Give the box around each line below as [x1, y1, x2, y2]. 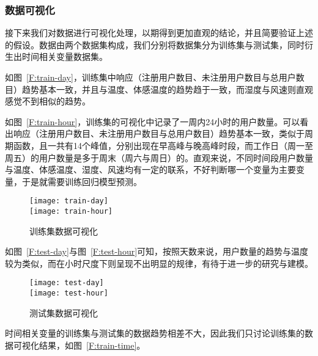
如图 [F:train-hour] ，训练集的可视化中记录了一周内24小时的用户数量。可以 [5, 115, 300, 128]
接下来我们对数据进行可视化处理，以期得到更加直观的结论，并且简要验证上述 [5, 26, 313, 39]
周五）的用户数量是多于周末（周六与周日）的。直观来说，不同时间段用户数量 [5, 151, 313, 164]
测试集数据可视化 [29, 306, 98, 319]
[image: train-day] [29, 197, 108, 206]
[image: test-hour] [29, 289, 108, 298]
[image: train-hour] [29, 207, 113, 216]
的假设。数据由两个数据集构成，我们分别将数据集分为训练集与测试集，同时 [5, 38, 305, 51]
